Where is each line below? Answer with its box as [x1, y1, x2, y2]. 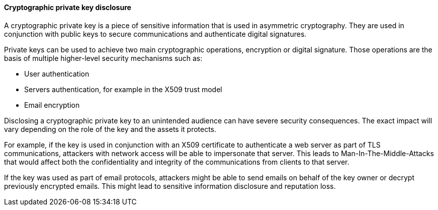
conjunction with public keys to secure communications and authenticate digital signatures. [4, 29, 307, 38]
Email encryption [24, 100, 80, 109]
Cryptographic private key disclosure [4, 3, 131, 12]
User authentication [24, 69, 90, 78]
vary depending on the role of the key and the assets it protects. [4, 124, 217, 133]
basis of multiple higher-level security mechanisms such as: [4, 53, 203, 62]
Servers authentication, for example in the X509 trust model [24, 85, 222, 94]
